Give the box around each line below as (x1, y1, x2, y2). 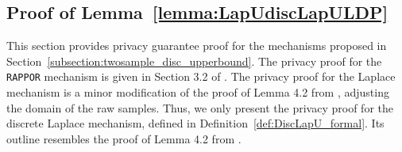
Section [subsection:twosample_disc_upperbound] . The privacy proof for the (6, 52, 382, 69)
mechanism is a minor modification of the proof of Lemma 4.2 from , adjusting (6, 84, 389, 101)
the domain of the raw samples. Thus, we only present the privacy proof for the (6, 99, 393, 116)
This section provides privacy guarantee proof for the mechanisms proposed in (6, 37, 387, 54)
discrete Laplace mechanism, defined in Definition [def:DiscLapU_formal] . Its (6, 115, 385, 131)
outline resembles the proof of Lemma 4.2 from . (6, 130, 242, 146)
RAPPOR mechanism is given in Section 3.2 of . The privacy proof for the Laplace (6, 68, 396, 85)
